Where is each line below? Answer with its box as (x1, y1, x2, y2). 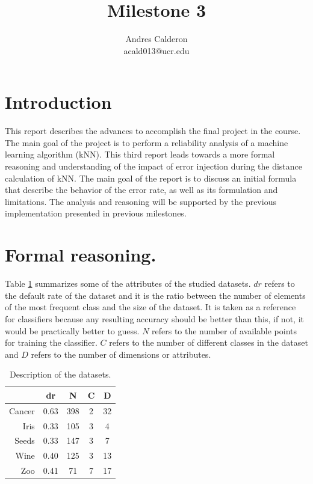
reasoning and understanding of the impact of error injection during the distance (5, 160, 303, 173)
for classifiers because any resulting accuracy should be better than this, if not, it (5, 312, 304, 325)
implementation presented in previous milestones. (5, 207, 187, 219)
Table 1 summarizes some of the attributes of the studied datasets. (5, 277, 251, 290)
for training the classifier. (5, 336, 98, 349)
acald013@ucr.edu (123, 44, 190, 57)
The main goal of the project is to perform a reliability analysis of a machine (5, 136, 288, 149)
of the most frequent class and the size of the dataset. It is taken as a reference (5, 301, 296, 313)
